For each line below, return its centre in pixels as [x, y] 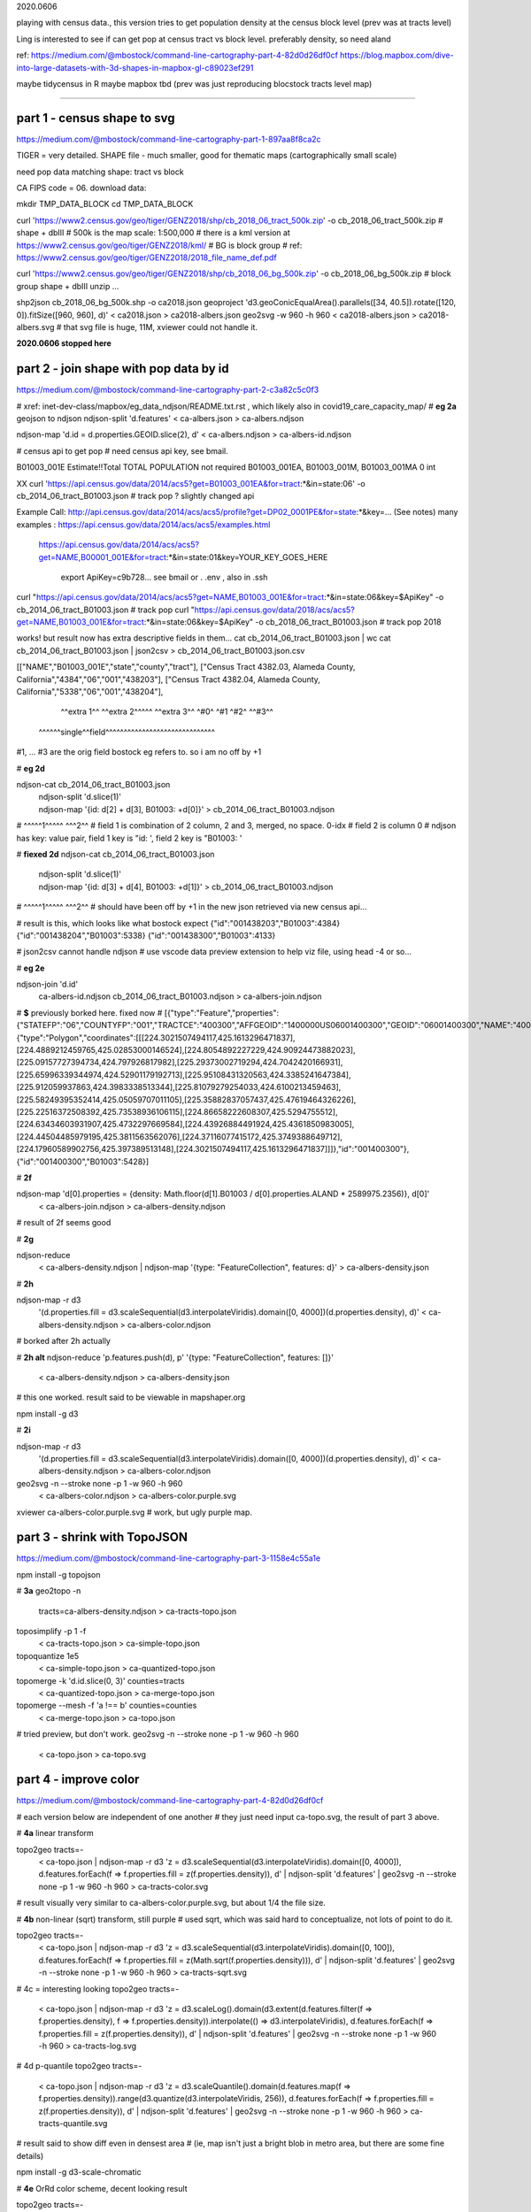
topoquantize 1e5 [48, 1655]
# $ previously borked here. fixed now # [89, 1012]
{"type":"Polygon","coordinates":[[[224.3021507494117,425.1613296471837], [156, 1037]
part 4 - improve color [78, 1780]
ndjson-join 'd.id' [47, 984]
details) [30, 2155]
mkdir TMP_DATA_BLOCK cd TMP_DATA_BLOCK [105, 204]
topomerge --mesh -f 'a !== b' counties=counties [107, 1705]
